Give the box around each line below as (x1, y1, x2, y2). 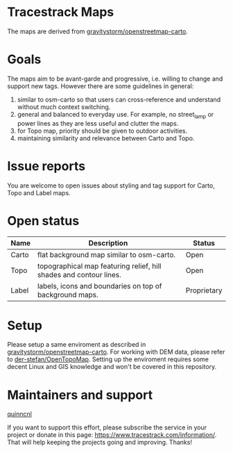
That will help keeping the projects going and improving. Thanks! (7, 438, 193, 447)
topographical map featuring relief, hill (37, 261, 162, 271)
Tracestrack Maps (7, 4, 114, 20)
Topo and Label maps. (7, 188, 71, 197)
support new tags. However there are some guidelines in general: (7, 81, 194, 90)
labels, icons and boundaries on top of (37, 281, 162, 290)
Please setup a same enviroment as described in (7, 340, 146, 349)
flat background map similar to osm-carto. (37, 249, 176, 259)
